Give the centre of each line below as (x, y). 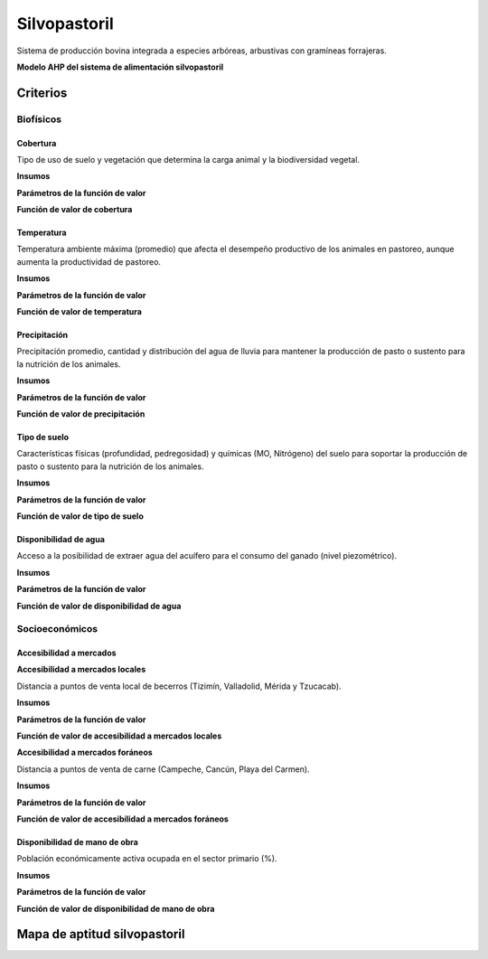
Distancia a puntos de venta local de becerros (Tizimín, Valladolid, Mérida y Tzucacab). (179, 686)
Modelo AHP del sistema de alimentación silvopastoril (120, 67)
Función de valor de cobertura (75, 210)
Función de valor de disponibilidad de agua (99, 606)
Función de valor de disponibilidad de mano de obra (116, 908)
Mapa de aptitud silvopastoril (101, 934)
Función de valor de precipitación (81, 414)
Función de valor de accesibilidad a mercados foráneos (123, 819)
